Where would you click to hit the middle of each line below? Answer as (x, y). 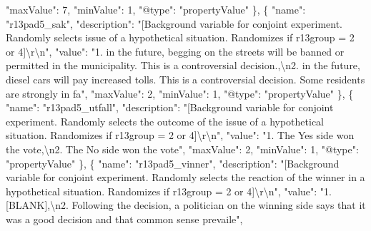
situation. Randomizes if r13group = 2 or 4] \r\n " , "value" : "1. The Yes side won (180, 135)
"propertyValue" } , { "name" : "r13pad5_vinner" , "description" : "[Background (173, 163)
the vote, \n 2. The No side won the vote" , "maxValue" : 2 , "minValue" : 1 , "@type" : (182, 149)
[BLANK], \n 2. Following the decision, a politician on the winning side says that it (186, 205)
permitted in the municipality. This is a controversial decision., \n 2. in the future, (183, 65)
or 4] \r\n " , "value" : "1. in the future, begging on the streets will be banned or (175, 51)
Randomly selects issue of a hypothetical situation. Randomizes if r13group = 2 (180, 37)
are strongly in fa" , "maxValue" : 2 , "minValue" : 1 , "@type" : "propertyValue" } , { (180, 93)
